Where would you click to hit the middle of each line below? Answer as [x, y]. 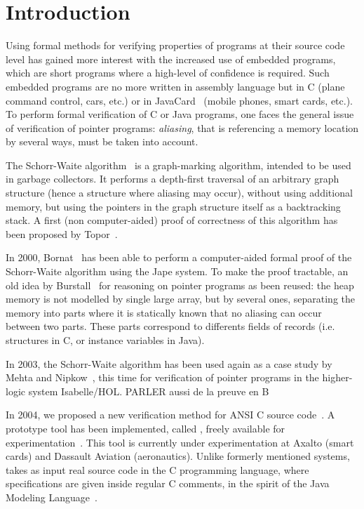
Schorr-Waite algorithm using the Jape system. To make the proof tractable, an [177, 271]
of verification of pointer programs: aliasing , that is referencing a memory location [182, 127]
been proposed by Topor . [62, 233]
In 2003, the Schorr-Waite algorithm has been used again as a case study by [169, 363]
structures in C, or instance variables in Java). [105, 340]
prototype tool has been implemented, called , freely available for [146, 428]
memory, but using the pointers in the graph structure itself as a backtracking [173, 206]
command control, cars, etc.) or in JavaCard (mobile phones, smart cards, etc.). [179, 100]
